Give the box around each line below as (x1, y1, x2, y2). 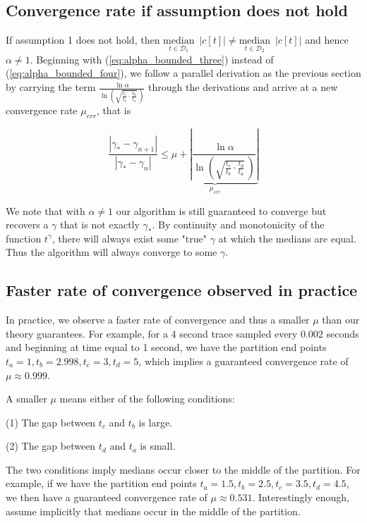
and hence (305, 32, 349, 47)
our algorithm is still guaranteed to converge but (116, 203, 327, 218)
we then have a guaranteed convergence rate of (6, 490, 207, 505)
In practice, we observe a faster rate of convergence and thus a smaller (6, 312, 310, 327)
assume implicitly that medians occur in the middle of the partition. (6, 503, 301, 518)
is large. (138, 414, 173, 429)
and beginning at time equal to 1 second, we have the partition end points (6, 340, 327, 355)
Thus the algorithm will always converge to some (6, 245, 217, 259)
